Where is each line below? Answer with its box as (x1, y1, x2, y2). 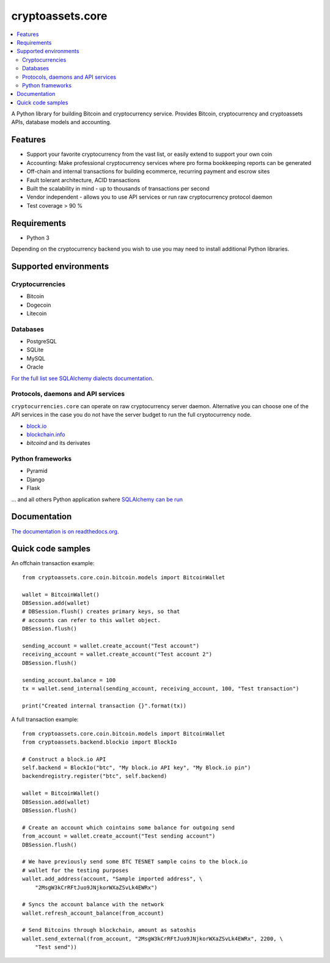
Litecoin (26, 309, 47, 317)
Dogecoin (26, 301, 51, 309)
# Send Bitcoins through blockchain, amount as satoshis (22, 926, 197, 934)
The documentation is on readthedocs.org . (11, 527, 119, 535)
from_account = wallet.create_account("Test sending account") (22, 833, 216, 840)
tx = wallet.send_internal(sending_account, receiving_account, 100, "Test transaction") (22, 685, 299, 692)
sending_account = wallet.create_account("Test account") (22, 642, 200, 649)
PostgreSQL (26, 338, 57, 345)
